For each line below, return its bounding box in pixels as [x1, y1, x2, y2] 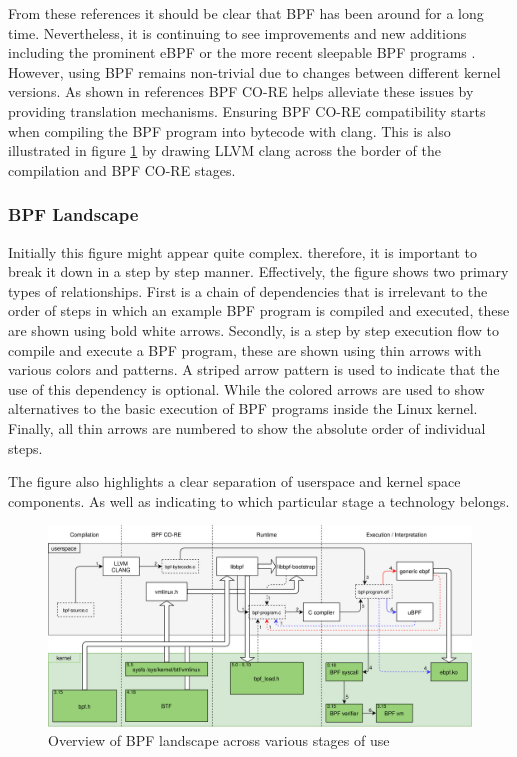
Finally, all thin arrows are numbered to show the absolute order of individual [8, 417, 486, 438]
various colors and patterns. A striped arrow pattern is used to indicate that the [8, 359, 500, 380]
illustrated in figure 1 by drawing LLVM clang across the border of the [8, 140, 441, 161]
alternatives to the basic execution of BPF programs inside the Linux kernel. [8, 398, 478, 419]
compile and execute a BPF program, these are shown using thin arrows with [8, 339, 482, 360]
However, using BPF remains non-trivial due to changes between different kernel [8, 61, 501, 82]
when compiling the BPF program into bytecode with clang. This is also [8, 120, 451, 141]
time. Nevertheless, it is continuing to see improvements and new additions [8, 22, 467, 43]
